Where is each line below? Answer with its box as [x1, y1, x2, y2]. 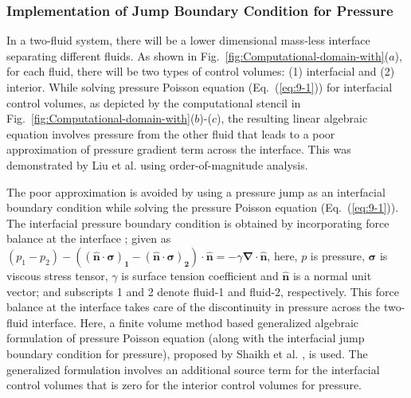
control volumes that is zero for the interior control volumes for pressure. [6, 377, 362, 393]
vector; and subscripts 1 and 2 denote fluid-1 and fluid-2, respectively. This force [6, 283, 399, 299]
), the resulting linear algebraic [216, 110, 368, 127]
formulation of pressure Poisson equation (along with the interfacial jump [6, 330, 365, 346]
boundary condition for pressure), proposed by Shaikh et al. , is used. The [6, 345, 368, 361]
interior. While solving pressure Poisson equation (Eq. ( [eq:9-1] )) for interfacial [6, 79, 393, 95]
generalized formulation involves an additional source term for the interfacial [6, 361, 380, 377]
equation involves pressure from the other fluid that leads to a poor [6, 125, 335, 142]
